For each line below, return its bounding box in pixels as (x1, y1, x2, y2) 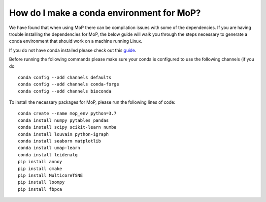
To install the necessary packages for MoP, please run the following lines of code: (9, 99, 176, 105)
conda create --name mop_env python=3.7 (18, 111, 117, 116)
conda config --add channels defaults (18, 74, 112, 80)
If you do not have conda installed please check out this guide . (9, 47, 136, 53)
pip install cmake (18, 166, 63, 172)
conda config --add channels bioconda (18, 88, 112, 94)
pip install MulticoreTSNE (18, 173, 83, 178)
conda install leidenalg (18, 152, 78, 157)
